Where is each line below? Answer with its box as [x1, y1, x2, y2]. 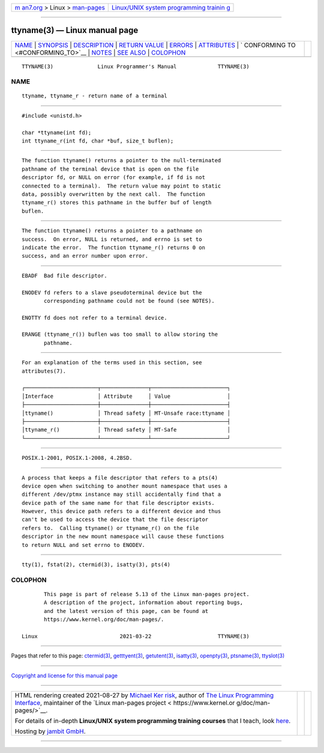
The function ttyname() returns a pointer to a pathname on [22, 227, 202, 234]
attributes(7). [22, 367, 67, 374]
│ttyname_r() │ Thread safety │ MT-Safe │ [22, 427, 231, 433]
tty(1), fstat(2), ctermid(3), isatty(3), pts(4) [22, 561, 171, 568]
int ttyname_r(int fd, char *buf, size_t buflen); [22, 138, 174, 144]
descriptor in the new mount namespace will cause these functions [22, 533, 224, 540]
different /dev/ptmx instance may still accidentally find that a [22, 491, 221, 498]
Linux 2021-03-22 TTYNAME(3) [22, 633, 250, 639]
